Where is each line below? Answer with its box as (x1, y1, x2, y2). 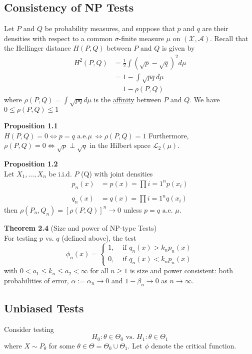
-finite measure (118, 33, 164, 43)
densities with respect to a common (4, 33, 112, 43)
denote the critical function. (151, 340, 236, 350)
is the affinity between (93, 94, 161, 105)
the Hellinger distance (4, 43, 71, 53)
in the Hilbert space (89, 140, 151, 150)
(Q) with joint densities (81, 168, 153, 179)
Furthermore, (148, 130, 189, 140)
